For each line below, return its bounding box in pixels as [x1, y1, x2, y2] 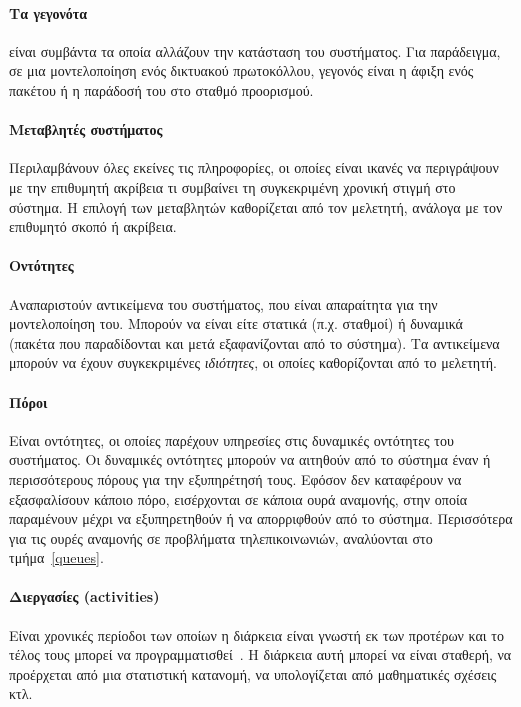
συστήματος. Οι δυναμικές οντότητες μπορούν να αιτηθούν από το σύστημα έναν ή [9, 449, 491, 470]
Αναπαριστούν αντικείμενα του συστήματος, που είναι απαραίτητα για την [9, 293, 438, 314]
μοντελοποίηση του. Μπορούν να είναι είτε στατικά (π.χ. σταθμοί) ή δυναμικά [9, 313, 463, 334]
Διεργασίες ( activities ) [9, 586, 160, 607]
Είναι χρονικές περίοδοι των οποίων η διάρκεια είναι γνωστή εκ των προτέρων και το [9, 624, 504, 645]
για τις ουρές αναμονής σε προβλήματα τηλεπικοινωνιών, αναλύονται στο [9, 527, 433, 548]
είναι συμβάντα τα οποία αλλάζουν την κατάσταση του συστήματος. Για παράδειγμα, [9, 40, 501, 61]
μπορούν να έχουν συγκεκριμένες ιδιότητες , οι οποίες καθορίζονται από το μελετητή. [9, 352, 498, 373]
